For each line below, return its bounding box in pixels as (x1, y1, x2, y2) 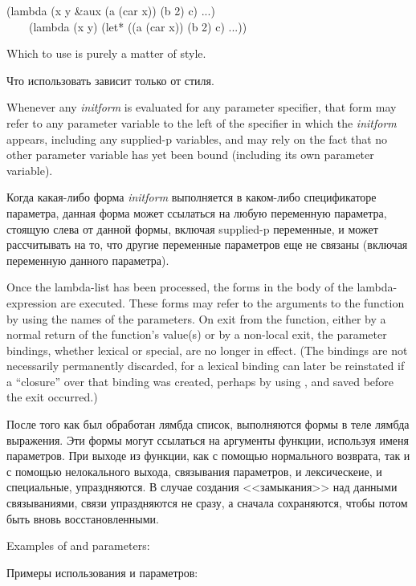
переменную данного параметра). (6, 251, 169, 268)
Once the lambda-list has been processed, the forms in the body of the (6, 279, 353, 295)
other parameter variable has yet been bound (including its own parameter (6, 146, 374, 163)
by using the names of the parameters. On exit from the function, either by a (6, 310, 386, 327)
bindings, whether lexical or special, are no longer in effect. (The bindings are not (6, 341, 408, 358)
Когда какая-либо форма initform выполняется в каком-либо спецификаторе (6, 189, 377, 206)
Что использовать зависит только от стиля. (6, 71, 214, 88)
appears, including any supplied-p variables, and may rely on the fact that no (6, 130, 388, 147)
